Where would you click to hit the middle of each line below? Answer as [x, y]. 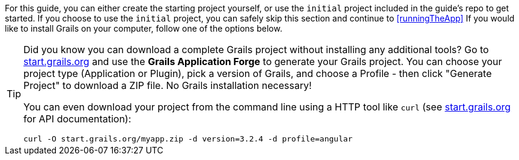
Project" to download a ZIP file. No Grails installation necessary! [168, 85]
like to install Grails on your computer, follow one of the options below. [144, 28]
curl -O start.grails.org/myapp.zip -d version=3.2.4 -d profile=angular [188, 139]
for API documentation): [77, 119]
